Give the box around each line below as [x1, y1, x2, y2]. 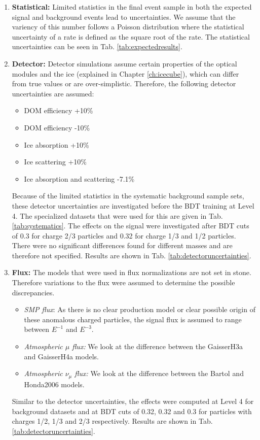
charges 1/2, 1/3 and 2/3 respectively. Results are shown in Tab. [12, 416, 213, 426]
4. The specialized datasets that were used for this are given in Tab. [12, 210, 223, 221]
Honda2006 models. [24, 379, 85, 389]
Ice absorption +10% [24, 139, 89, 150]
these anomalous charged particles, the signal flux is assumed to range [24, 314, 242, 324]
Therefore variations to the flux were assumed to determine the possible [12, 277, 235, 288]
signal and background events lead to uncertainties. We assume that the [12, 11, 236, 22]
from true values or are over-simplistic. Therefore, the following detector [12, 78, 236, 89]
